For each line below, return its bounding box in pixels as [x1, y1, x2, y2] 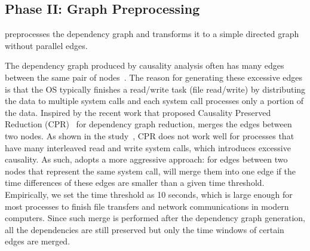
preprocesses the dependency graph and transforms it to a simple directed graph [5, 27, 299, 40]
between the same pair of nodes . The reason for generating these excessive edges [5, 71, 302, 83]
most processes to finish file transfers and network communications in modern [5, 200, 289, 212]
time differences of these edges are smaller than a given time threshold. [5, 176, 265, 189]
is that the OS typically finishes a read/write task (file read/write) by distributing [5, 82, 306, 95]
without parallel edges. [5, 39, 88, 51]
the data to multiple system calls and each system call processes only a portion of [5, 94, 303, 107]
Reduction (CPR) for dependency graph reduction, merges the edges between [5, 118, 292, 130]
